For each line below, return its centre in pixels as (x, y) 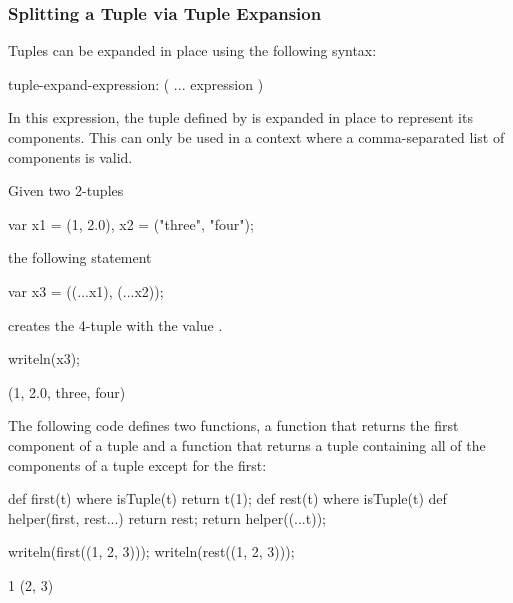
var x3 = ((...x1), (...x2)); (86, 290)
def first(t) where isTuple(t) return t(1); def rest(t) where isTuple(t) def (227, 498)
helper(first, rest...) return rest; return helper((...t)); (167, 517)
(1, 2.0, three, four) (67, 391)
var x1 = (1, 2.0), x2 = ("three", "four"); (131, 223)
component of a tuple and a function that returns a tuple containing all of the (247, 444)
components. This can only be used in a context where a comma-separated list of (256, 137)
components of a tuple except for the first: (137, 464)
